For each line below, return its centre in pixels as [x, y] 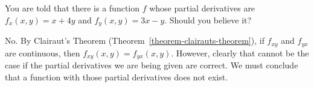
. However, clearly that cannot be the [240, 52]
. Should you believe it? [208, 19]
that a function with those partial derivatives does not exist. [117, 76]
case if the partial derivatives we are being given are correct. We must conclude [152, 64]
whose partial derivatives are [202, 8]
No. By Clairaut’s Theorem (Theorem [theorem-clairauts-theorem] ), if [135, 40]
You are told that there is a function [72, 8]
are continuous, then [43, 52]
